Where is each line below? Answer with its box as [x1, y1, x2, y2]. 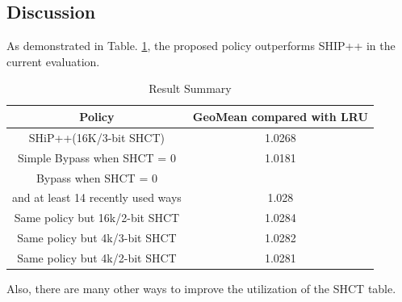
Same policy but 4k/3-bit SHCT [17, 229, 177, 246]
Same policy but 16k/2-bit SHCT [14, 209, 180, 226]
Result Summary [149, 80, 232, 97]
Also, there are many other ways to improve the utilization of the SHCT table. [6, 279, 396, 296]
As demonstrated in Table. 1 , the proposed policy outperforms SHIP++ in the [6, 37, 396, 54]
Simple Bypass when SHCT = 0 [17, 149, 176, 166]
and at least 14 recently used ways [12, 189, 182, 206]
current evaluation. [6, 52, 100, 69]
